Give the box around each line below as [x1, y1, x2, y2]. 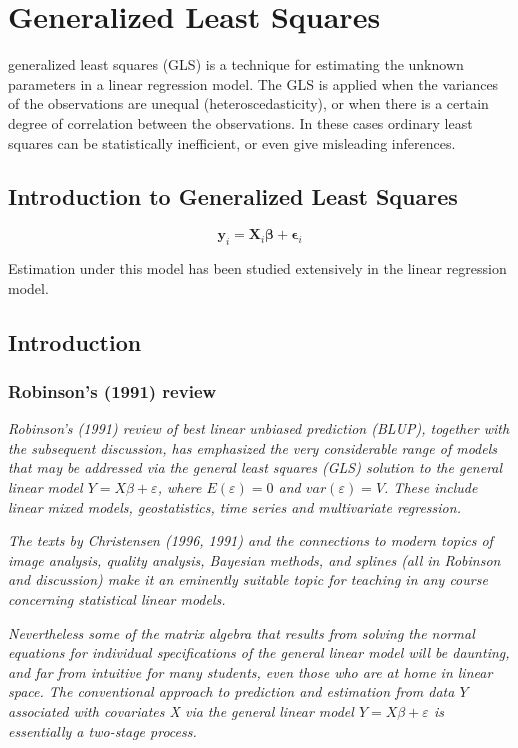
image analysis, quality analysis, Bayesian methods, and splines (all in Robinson [8, 549, 501, 570]
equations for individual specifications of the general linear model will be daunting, [8, 642, 510, 663]
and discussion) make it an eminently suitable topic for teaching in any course [8, 569, 488, 590]
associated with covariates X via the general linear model [8, 701, 354, 721]
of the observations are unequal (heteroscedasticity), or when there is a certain [8, 93, 489, 114]
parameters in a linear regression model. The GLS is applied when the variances [8, 73, 499, 94]
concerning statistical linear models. [8, 589, 226, 610]
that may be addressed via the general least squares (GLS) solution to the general [8, 457, 503, 478]
